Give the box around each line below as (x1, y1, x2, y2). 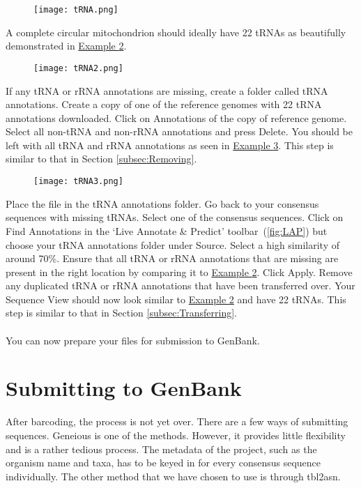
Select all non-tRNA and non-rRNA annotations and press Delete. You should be (6, 124, 353, 139)
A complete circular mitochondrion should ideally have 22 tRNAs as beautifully (6, 24, 346, 39)
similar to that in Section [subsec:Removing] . (6, 151, 197, 166)
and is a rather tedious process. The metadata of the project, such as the (6, 441, 317, 456)
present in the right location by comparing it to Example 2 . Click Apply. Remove (6, 264, 353, 279)
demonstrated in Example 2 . (6, 38, 127, 53)
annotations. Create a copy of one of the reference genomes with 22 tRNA (6, 97, 322, 112)
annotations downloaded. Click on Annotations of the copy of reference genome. (6, 110, 347, 125)
